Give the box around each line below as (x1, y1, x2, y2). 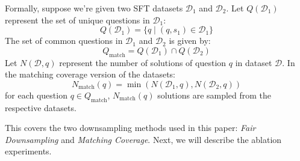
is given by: (169, 34, 211, 47)
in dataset (235, 56, 272, 68)
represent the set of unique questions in (5, 13, 150, 26)
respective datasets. (5, 101, 77, 114)
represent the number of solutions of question (59, 56, 227, 68)
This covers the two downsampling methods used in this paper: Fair (5, 121, 256, 134)
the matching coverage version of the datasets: (5, 68, 175, 80)
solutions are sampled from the (157, 88, 272, 101)
